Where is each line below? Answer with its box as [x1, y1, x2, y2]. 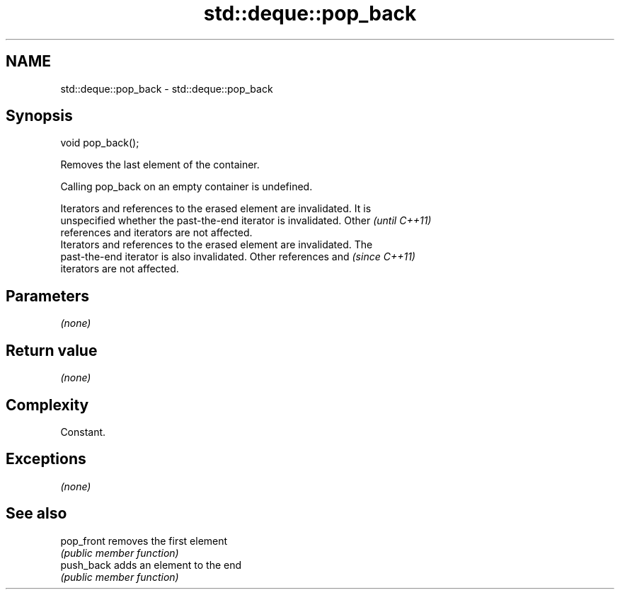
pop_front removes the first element [60, 534, 228, 547]
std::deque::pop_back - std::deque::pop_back [60, 82, 273, 95]
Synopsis [6, 107, 73, 125]
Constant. [60, 425, 106, 438]
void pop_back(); [60, 137, 139, 149]
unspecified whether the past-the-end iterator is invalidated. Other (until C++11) [60, 214, 432, 227]
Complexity [6, 395, 89, 414]
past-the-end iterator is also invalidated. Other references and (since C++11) [60, 250, 415, 263]
